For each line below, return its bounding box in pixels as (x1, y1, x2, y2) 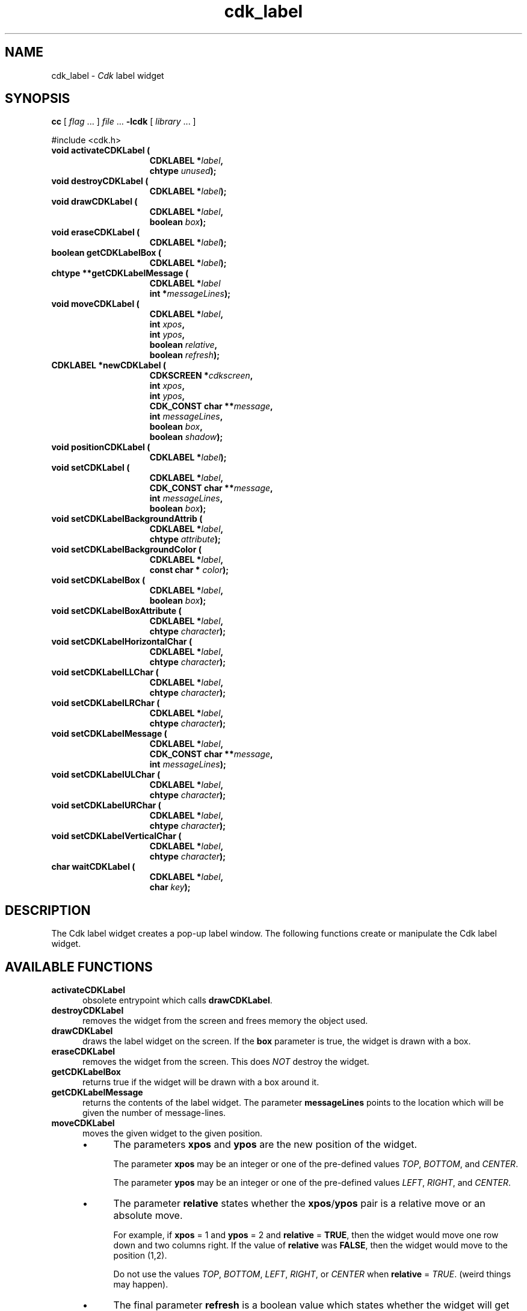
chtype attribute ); (149, 534, 221, 545)
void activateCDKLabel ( (51, 145, 150, 156)
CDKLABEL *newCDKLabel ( (51, 360, 167, 371)
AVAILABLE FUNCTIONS (5, 959, 153, 975)
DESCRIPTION (5, 902, 91, 918)
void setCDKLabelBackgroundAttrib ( (51, 513, 203, 524)
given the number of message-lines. (82, 1108, 226, 1118)
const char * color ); (149, 565, 229, 575)
